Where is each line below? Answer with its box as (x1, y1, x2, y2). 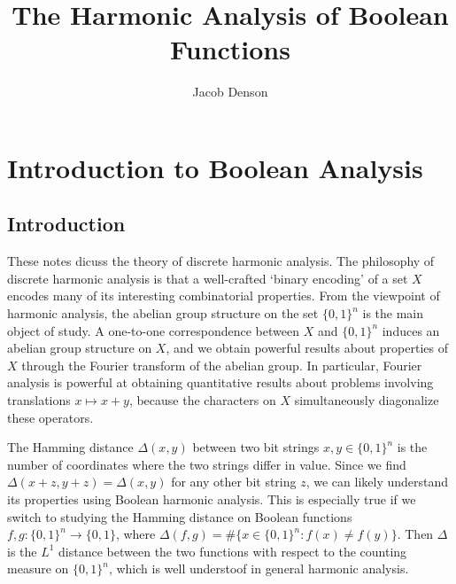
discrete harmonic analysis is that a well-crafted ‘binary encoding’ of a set (7, 269, 408, 287)
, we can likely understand (305, 472, 449, 491)
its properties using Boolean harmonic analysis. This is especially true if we (7, 490, 416, 509)
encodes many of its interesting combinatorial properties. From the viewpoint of (7, 286, 440, 305)
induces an (382, 321, 440, 339)
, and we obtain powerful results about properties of (166, 339, 448, 357)
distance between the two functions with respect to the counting (58, 541, 407, 560)
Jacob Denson (192, 82, 268, 101)
